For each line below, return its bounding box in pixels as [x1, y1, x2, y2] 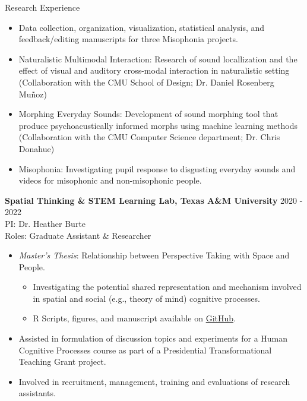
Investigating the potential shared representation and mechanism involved [33, 280, 302, 293]
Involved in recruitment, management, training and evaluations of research [18, 375, 290, 387]
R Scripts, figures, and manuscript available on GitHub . [33, 312, 236, 324]
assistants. [18, 387, 56, 399]
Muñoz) [18, 87, 47, 100]
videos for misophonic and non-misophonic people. [18, 174, 202, 187]
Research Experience [5, 1, 80, 13]
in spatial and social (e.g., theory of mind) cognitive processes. [33, 292, 260, 304]
